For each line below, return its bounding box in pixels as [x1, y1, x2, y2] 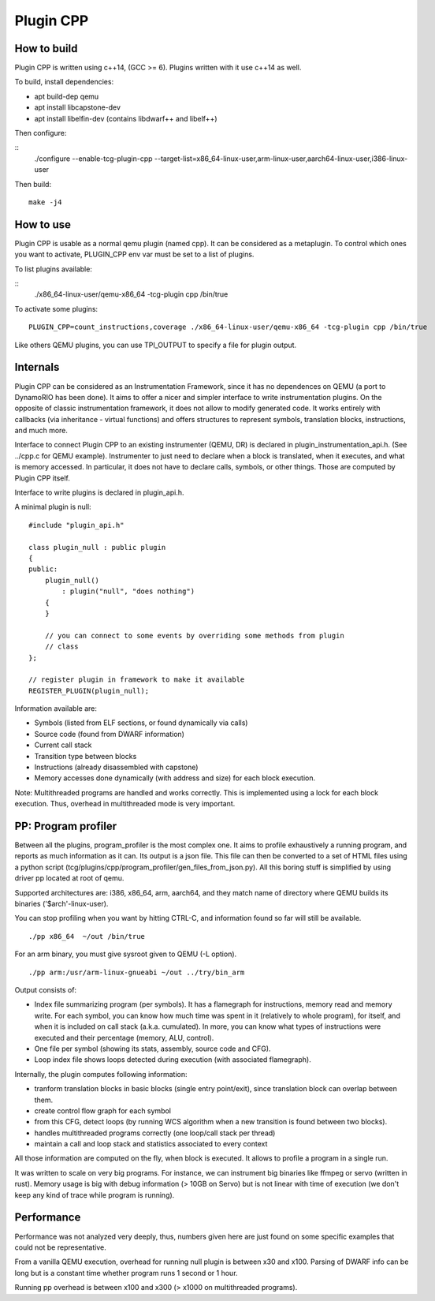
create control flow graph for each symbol [34, 1105, 171, 1116]
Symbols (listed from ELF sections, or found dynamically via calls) [34, 718, 248, 727]
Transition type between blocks [34, 751, 137, 761]
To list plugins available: [14, 264, 92, 274]
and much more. [14, 426, 69, 436]
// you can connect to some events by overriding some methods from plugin [44, 631, 344, 640]
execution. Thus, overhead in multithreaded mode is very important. [14, 799, 236, 809]
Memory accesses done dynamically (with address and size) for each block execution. [34, 773, 316, 783]
